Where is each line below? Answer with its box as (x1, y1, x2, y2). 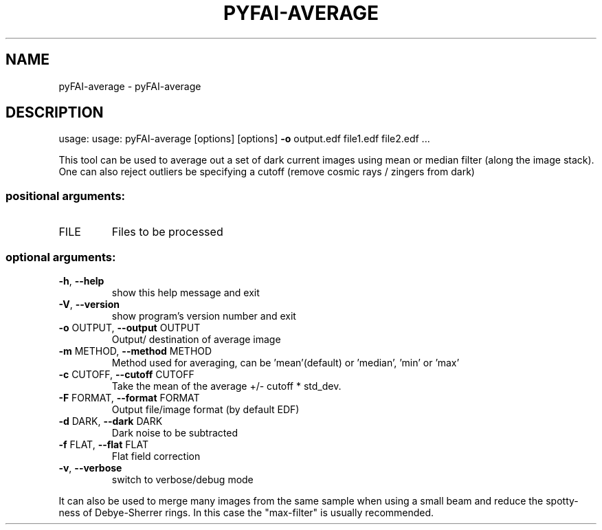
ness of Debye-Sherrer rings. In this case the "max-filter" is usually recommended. (58, 506, 434, 518)
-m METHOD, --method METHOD (58, 344, 212, 357)
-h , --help (58, 274, 104, 287)
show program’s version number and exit (111, 309, 296, 322)
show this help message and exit (111, 286, 260, 298)
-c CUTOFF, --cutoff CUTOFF (58, 368, 194, 380)
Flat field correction (111, 450, 201, 462)
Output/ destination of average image (111, 333, 281, 345)
